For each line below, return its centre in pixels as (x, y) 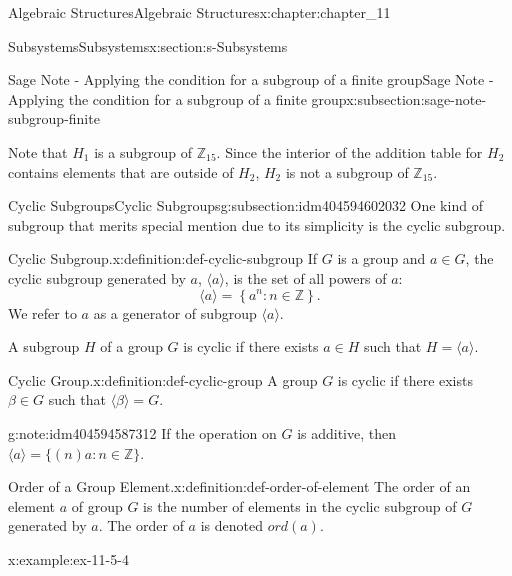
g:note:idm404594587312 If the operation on (142, 432)
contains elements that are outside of (121, 171)
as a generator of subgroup (175, 312)
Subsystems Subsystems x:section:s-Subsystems (148, 45)
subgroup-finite (54, 118)
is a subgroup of (143, 151)
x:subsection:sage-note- (416, 98)
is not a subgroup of (347, 171)
